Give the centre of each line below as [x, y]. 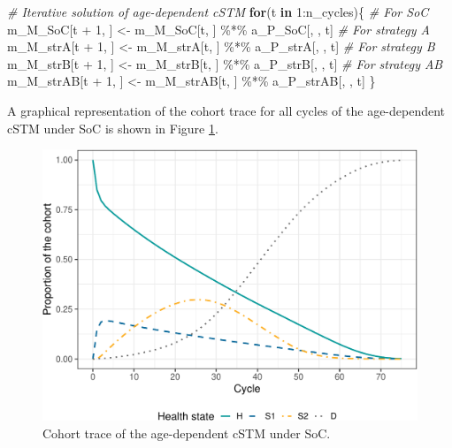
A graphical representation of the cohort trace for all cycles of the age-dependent [226, 110]
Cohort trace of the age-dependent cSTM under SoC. [187, 433]
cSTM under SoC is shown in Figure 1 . [113, 128]
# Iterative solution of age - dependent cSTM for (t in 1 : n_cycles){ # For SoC [218, 11]
